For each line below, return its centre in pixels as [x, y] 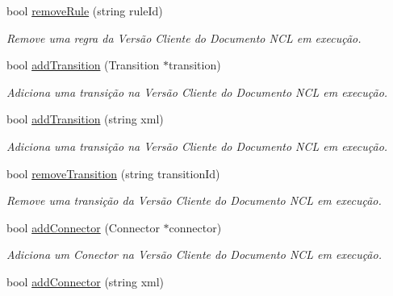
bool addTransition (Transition [83, 65]
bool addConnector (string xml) [86, 281]
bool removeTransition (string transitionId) [113, 173]
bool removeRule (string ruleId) [85, 10]
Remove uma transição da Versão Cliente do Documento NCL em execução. [194, 200]
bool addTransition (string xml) [85, 119]
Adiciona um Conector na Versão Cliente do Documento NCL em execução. [194, 254]
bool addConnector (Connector [83, 227]
